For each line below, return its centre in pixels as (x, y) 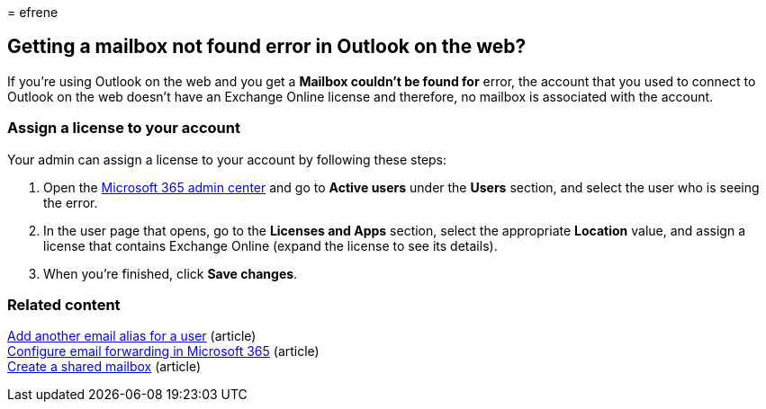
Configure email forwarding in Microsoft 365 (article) (163, 351)
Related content (64, 304)
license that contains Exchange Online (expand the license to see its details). (270, 245)
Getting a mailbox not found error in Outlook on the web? (267, 47)
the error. (71, 202)
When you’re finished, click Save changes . (171, 273)
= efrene (33, 12)
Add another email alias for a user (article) (132, 336)
